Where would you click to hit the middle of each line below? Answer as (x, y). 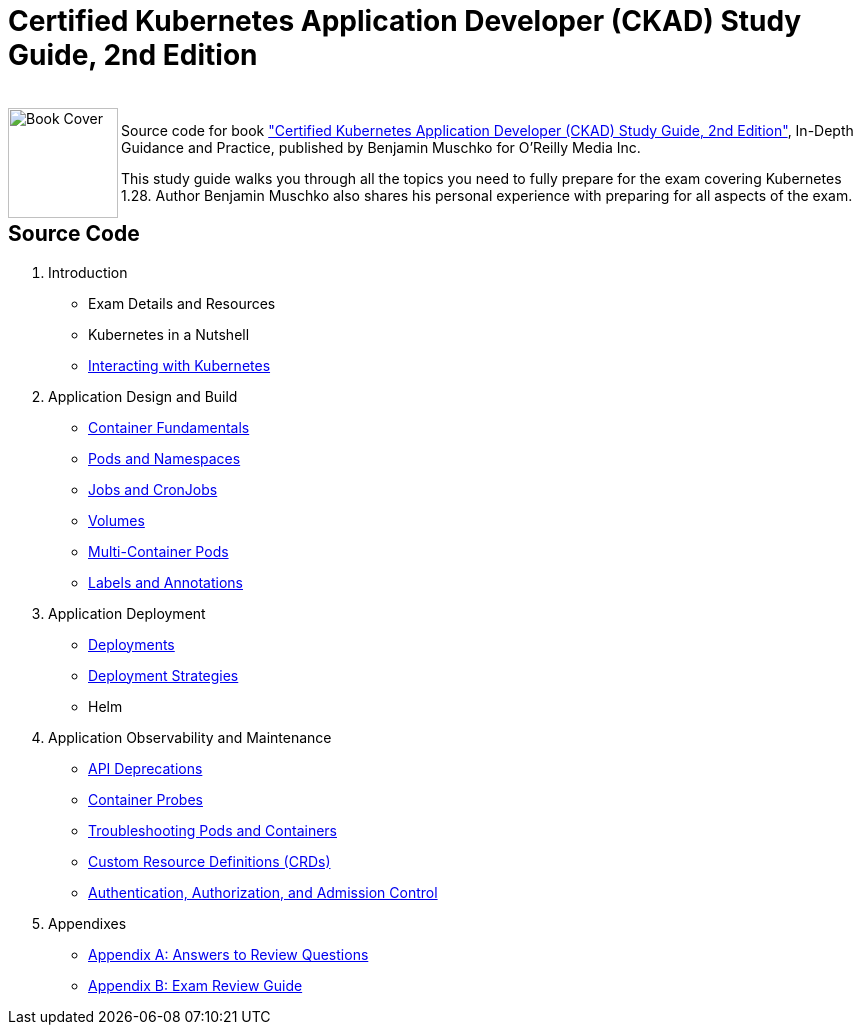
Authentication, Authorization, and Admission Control (263, 892)
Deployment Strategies (163, 675)
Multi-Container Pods (158, 551)
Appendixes (87, 923)
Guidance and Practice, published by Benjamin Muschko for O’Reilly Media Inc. (381, 147)
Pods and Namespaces (164, 458)
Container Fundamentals (169, 427)
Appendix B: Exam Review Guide (195, 985)
